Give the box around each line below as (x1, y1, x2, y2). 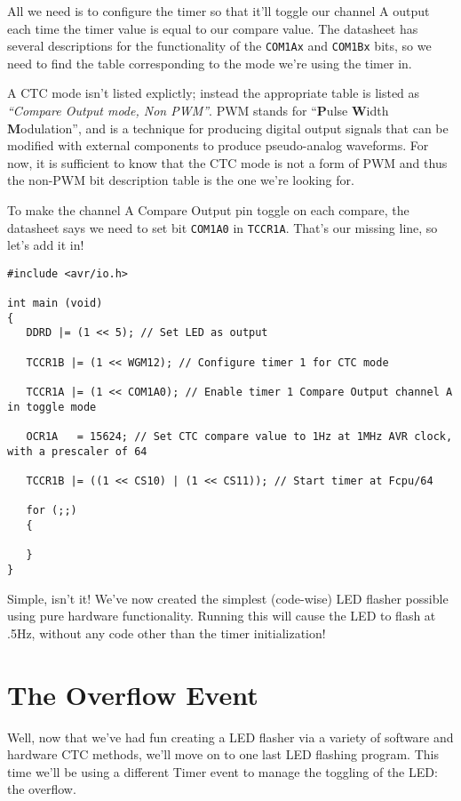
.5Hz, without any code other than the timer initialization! (7, 623, 326, 642)
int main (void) (7, 297, 103, 310)
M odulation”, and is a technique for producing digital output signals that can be (7, 118, 449, 137)
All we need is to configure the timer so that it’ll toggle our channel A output (7, 2, 430, 20)
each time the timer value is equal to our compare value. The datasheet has (7, 19, 418, 37)
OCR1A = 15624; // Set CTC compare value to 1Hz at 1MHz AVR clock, (26, 430, 453, 444)
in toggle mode (7, 400, 97, 413)
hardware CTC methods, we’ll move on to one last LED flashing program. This (7, 745, 439, 764)
